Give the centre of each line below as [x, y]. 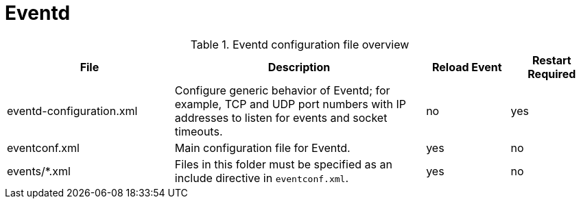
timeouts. [199, 131]
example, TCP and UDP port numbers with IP [290, 104]
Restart [552, 60]
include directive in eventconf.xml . [261, 178]
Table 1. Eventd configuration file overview [300, 44]
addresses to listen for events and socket [281, 117]
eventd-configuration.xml [72, 111]
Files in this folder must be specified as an [283, 164]
